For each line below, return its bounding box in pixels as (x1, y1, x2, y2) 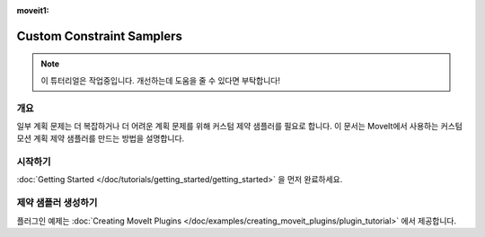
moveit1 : (16, 5, 49, 15)
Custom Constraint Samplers (16, 28, 183, 44)
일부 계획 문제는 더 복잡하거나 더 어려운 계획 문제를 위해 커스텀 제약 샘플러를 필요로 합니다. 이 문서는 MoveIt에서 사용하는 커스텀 (16, 120, 463, 131)
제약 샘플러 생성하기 (16, 197, 98, 209)
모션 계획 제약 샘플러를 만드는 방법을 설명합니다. (16, 133, 185, 144)
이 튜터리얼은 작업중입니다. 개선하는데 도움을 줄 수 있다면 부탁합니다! (40, 75, 280, 85)
